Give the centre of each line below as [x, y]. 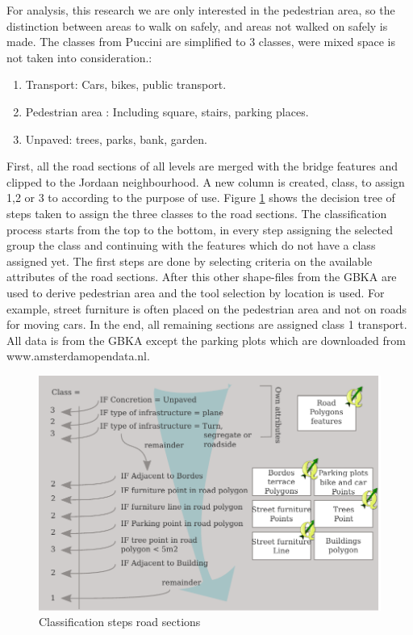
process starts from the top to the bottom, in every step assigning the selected [200, 229]
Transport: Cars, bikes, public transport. [126, 84]
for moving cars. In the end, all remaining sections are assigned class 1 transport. [207, 324]
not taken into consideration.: [79, 57]
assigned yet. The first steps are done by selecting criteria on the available [190, 261]
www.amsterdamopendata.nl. [78, 356]
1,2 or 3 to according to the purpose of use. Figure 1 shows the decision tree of [201, 198]
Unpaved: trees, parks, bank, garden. [116, 139]
